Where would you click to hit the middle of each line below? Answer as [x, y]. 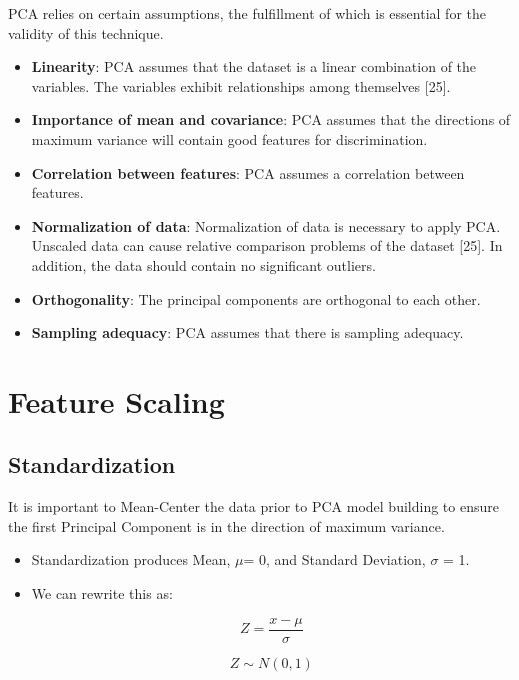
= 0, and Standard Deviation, [334, 559]
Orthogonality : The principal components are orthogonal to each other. [256, 298]
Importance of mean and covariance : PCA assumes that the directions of [271, 119]
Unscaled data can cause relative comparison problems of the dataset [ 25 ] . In [267, 245]
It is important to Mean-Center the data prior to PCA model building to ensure [253, 506]
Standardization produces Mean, [131, 559]
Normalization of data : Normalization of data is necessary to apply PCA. [266, 225]
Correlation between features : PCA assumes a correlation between [248, 172]
